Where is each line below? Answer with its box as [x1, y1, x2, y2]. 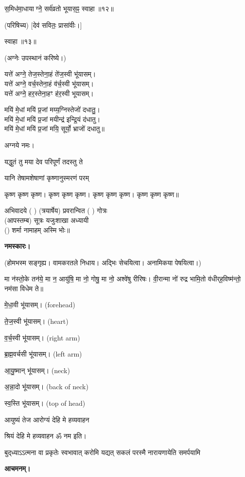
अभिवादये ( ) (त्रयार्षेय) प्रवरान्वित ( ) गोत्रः [4, 205, 107, 216]
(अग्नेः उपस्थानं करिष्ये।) [4, 52, 66, 62]
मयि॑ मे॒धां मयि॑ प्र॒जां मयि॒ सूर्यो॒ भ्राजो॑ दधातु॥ [4, 123, 105, 134]
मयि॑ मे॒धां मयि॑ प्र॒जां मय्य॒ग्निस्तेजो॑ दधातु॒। [4, 104, 100, 115]
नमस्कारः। [4, 241, 31, 251]
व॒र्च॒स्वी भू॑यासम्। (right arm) [4, 332, 80, 342]
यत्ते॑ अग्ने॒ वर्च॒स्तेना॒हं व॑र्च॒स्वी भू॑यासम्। [4, 78, 94, 88]
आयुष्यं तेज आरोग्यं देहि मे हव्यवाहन [4, 414, 89, 424]
